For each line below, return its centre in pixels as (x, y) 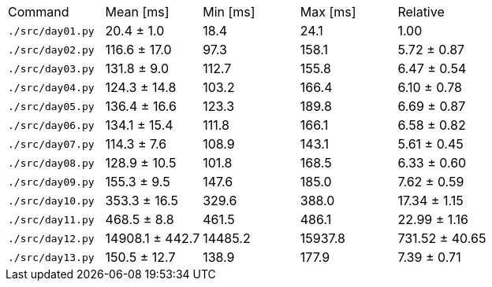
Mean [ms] (137, 12)
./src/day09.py (51, 182)
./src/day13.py (51, 257)
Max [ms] (328, 12)
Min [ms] (229, 12)
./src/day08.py (51, 163)
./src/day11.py (51, 219)
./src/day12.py (51, 238)
